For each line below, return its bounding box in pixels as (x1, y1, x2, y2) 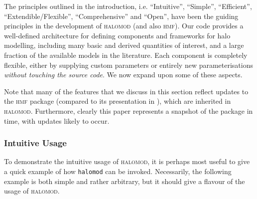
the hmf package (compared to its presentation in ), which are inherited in (4, 96, 231, 106)
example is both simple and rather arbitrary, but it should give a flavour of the (4, 176, 245, 186)
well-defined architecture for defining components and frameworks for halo (4, 30, 231, 40)
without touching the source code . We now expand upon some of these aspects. (4, 69, 243, 80)
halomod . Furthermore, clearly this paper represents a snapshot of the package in (4, 105, 253, 116)
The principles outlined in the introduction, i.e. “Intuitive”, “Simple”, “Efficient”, (4, 1, 252, 11)
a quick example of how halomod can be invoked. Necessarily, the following (4, 166, 232, 176)
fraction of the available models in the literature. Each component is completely (4, 49, 248, 60)
